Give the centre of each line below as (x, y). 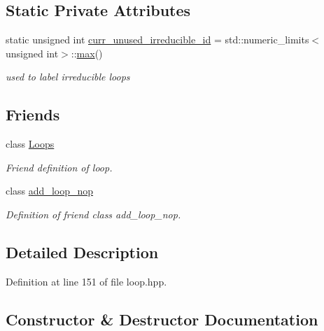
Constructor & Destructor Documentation (162, 319)
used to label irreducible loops (68, 77)
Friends (33, 114)
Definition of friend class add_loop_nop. (93, 214)
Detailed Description (82, 252)
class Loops (30, 144)
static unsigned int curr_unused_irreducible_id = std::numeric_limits (157, 40)
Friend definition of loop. (59, 167)
